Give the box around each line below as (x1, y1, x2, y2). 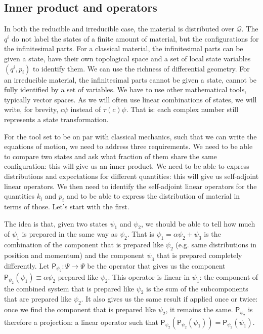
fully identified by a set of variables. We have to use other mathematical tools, (4, 84, 247, 95)
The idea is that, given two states (4, 218, 108, 229)
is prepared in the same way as (22, 229, 118, 239)
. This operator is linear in (108, 272, 190, 282)
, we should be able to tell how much (141, 218, 255, 229)
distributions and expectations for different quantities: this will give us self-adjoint (4, 170, 259, 181)
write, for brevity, (4, 104, 59, 115)
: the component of (199, 272, 258, 282)
